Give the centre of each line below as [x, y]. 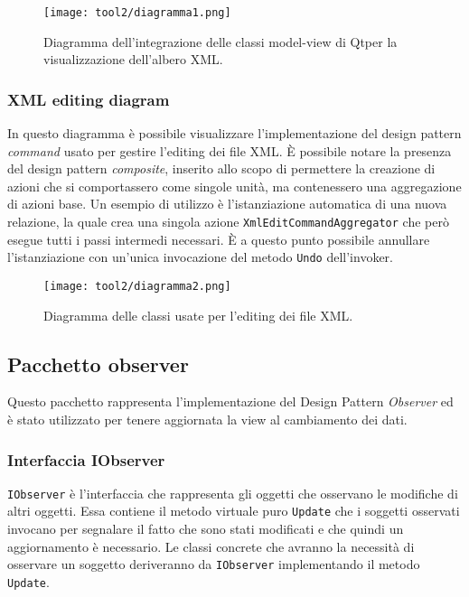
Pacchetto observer [98, 364]
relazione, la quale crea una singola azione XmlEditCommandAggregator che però [228, 222]
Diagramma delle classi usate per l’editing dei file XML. [198, 315]
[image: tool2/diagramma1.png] [137, 13]
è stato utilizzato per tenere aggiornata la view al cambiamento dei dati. [207, 419]
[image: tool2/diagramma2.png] [137, 286]
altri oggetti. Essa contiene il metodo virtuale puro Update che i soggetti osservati [234, 511]
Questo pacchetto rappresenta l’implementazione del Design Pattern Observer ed [230, 401]
